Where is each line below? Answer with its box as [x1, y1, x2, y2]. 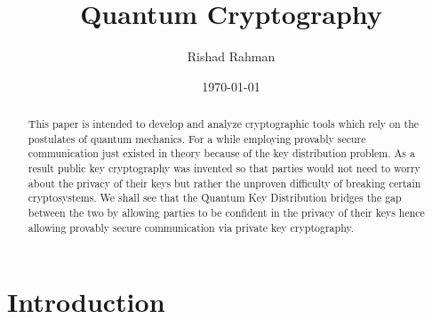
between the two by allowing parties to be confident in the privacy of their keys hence [28, 205, 425, 220]
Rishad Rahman [187, 47, 276, 66]
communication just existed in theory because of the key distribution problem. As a [28, 146, 415, 161]
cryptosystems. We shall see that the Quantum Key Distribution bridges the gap [28, 190, 402, 205]
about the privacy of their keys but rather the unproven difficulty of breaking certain [28, 175, 421, 190]
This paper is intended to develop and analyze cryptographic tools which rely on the [28, 116, 420, 132]
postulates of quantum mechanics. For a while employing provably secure [28, 131, 366, 146]
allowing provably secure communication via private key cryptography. [28, 219, 355, 235]
